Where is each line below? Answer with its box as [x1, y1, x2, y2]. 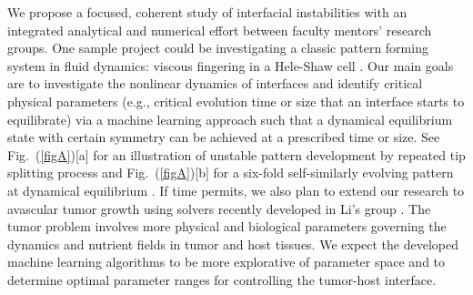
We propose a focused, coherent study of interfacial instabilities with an [7, 3, 408, 21]
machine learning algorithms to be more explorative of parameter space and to [7, 252, 446, 271]
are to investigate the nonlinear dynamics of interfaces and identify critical [7, 74, 423, 93]
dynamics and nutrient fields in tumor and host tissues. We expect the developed [7, 234, 458, 253]
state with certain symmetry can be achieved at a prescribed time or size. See [7, 127, 440, 147]
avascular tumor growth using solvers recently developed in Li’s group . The [7, 198, 431, 218]
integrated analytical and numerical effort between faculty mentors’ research [7, 20, 432, 39]
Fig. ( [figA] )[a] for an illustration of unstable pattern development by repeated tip [7, 145, 466, 164]
